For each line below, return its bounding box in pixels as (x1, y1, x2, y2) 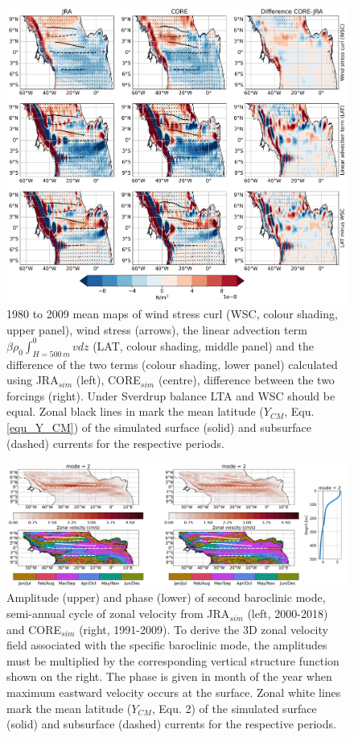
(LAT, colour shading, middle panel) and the (93, 337, 315, 354)
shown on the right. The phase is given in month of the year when (6, 668, 332, 685)
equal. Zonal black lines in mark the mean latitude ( (6, 403, 264, 420)
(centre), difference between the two (158, 371, 335, 388)
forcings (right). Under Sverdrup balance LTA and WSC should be (6, 387, 335, 404)
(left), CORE (76, 371, 141, 388)
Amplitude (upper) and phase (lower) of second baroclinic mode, (6, 589, 326, 606)
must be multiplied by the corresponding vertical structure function (6, 652, 340, 669)
